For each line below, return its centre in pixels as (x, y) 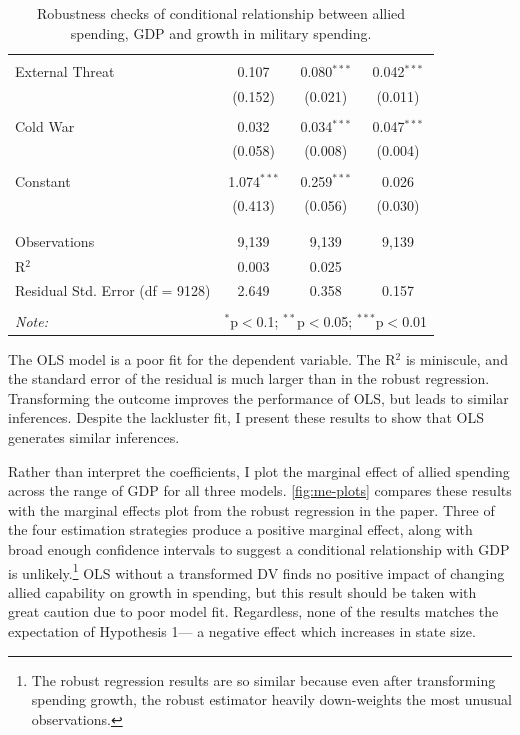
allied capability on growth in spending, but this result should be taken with (242, 591)
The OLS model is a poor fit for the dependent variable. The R (202, 358)
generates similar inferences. (94, 437)
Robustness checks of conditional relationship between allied (221, 13)
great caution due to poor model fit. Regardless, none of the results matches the (253, 611)
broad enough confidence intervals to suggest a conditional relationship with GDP (259, 548)
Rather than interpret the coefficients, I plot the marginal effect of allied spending (259, 470)
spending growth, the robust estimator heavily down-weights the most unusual (271, 699)
